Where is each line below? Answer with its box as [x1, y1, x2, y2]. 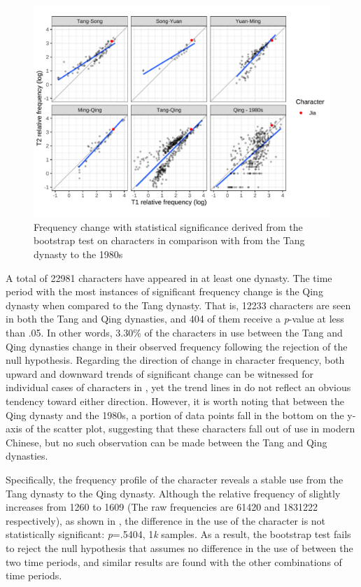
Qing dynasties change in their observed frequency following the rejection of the [6, 339, 348, 353]
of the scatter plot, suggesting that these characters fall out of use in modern [25, 421, 355, 436]
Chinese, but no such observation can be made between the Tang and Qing [6, 434, 327, 449]
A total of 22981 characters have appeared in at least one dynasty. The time [6, 270, 332, 285]
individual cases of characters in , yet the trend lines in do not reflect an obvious [6, 380, 351, 395]
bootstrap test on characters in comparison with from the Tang [34, 233, 305, 248]
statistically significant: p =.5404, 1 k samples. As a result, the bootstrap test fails [6, 527, 351, 542]
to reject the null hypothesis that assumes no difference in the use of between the [6, 540, 353, 555]
